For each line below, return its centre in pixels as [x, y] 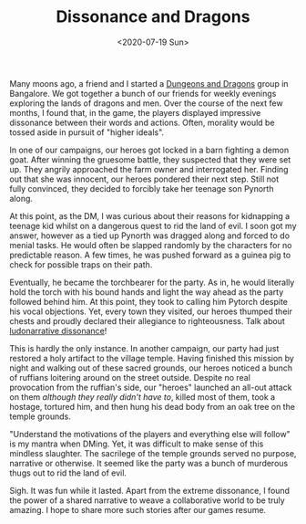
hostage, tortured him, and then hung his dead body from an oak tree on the [153, 406]
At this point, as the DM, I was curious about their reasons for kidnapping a [150, 215]
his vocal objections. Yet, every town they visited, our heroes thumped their [151, 311]
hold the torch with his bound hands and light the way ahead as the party [147, 292]
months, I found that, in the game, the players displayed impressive [135, 112]
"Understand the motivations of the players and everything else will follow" [150, 434]
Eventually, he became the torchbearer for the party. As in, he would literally [152, 282]
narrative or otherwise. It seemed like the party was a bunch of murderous [149, 463]
